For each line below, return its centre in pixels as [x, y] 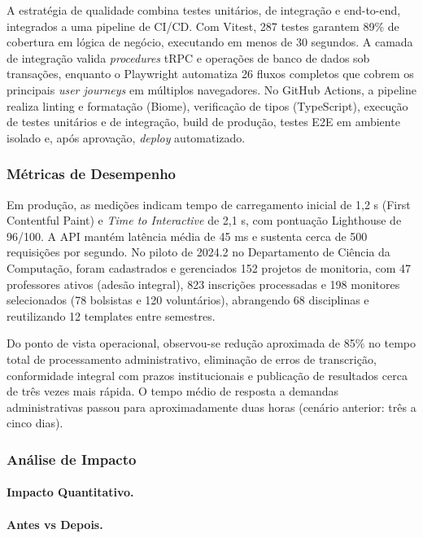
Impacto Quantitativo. [70, 492]
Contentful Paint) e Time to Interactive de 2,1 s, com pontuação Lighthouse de [204, 220]
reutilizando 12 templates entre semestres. [111, 315]
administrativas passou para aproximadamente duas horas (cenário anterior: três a [211, 407]
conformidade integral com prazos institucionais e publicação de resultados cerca [207, 375]
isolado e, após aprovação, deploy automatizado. [126, 137]
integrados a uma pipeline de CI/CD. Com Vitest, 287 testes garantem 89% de [203, 26]
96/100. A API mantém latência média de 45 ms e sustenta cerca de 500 [187, 236]
